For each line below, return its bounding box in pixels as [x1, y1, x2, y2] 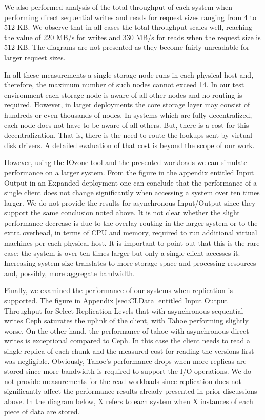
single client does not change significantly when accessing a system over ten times [4, 187, 260, 198]
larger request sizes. [4, 51, 66, 62]
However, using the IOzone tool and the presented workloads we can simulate [4, 157, 248, 168]
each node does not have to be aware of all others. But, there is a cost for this [4, 119, 249, 130]
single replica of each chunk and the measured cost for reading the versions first [4, 345, 254, 356]
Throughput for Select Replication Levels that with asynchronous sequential [4, 305, 243, 316]
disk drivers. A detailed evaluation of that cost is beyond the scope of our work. [4, 139, 255, 150]
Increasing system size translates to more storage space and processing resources [4, 258, 256, 268]
